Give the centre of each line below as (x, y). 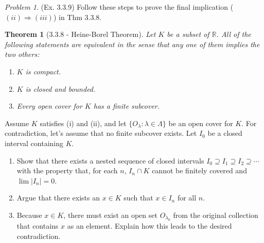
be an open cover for (201, 123)
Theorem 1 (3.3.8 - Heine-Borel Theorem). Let (80, 34)
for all (187, 198)
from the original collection (216, 215)
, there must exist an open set (110, 215)
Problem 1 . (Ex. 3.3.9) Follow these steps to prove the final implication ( (119, 7)
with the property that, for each (67, 170)
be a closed (225, 133)
